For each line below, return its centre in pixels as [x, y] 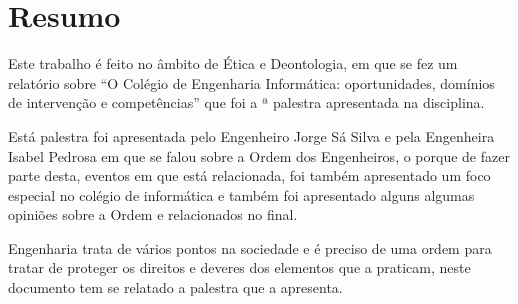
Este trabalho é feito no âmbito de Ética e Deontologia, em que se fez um [233, 63]
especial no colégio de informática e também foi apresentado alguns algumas [241, 194]
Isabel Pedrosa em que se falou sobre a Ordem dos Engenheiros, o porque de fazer [259, 155]
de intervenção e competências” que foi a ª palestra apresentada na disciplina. [246, 102]
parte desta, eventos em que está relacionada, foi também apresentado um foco [249, 175]
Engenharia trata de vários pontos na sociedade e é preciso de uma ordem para [250, 247]
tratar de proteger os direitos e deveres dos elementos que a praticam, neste [239, 267]
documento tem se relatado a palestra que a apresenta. [175, 287]
